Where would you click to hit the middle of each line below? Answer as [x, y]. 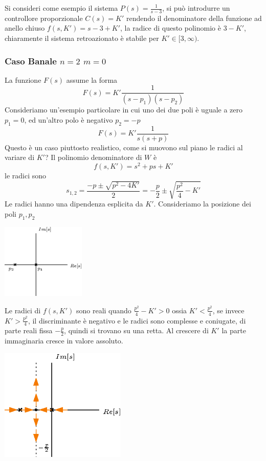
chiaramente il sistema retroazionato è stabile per [82, 38]
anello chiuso [25, 28]
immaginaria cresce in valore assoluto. [64, 341]
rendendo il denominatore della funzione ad [194, 18]
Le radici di [23, 310]
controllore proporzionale [44, 18]
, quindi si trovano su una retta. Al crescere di [136, 330]
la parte [234, 330]
